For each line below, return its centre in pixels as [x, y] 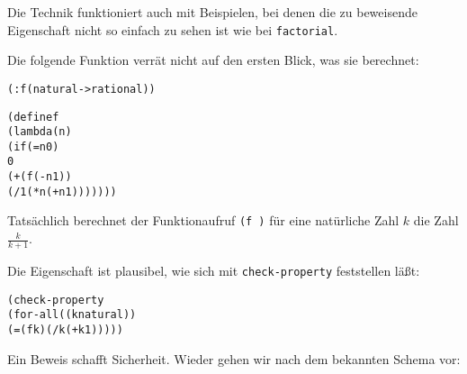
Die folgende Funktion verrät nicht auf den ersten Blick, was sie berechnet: [213, 60]
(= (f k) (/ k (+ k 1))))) [65, 329]
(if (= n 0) [33, 146]
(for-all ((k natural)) [72, 315]
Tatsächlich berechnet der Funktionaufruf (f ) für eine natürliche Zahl [203, 220]
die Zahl [436, 220]
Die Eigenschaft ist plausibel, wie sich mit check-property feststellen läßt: [214, 270]
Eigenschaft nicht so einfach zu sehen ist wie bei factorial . [173, 29]
